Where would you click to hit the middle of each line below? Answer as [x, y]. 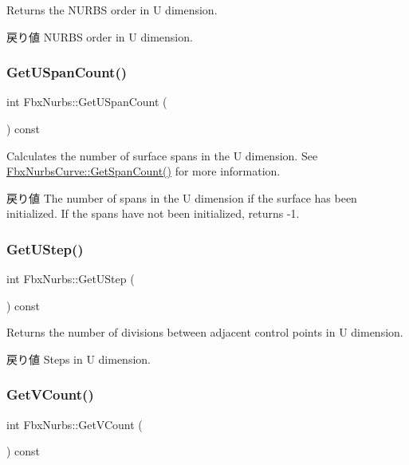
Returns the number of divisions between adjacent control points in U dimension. [205, 332]
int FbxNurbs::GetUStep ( [71, 279]
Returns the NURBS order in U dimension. [112, 10]
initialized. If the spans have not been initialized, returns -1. [153, 213]
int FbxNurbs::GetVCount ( [75, 424]
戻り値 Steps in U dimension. [79, 359]
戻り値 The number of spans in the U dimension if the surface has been [182, 197]
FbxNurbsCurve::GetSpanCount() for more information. [144, 171]
